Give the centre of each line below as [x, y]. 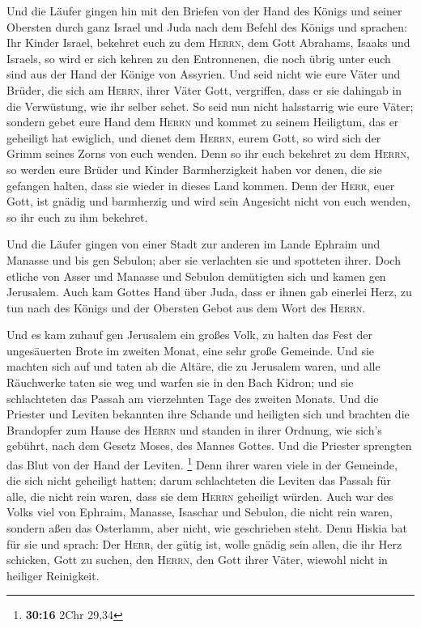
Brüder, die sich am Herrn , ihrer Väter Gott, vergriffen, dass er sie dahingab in [204, 89]
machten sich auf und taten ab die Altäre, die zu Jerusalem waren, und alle [193, 366]
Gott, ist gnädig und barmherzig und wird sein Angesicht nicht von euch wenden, [208, 201]
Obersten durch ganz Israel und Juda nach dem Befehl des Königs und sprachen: [207, 26]
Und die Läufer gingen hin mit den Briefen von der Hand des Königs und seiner [204, 11]
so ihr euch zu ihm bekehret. [77, 216]
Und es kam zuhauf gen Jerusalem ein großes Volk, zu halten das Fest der [189, 335]
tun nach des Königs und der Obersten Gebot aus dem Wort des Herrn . [186, 307]
